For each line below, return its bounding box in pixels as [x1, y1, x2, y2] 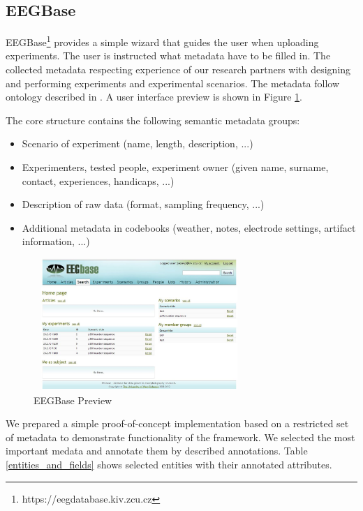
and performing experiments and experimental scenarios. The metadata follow [6, 75, 339, 90]
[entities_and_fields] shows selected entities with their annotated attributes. [6, 457, 332, 471]
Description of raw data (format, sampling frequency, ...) [22, 197, 265, 212]
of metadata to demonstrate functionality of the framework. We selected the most [6, 429, 355, 444]
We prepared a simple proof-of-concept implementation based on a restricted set [6, 416, 349, 431]
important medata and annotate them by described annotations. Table [6, 443, 308, 458]
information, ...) [22, 234, 90, 249]
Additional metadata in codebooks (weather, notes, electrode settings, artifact [22, 220, 356, 235]
